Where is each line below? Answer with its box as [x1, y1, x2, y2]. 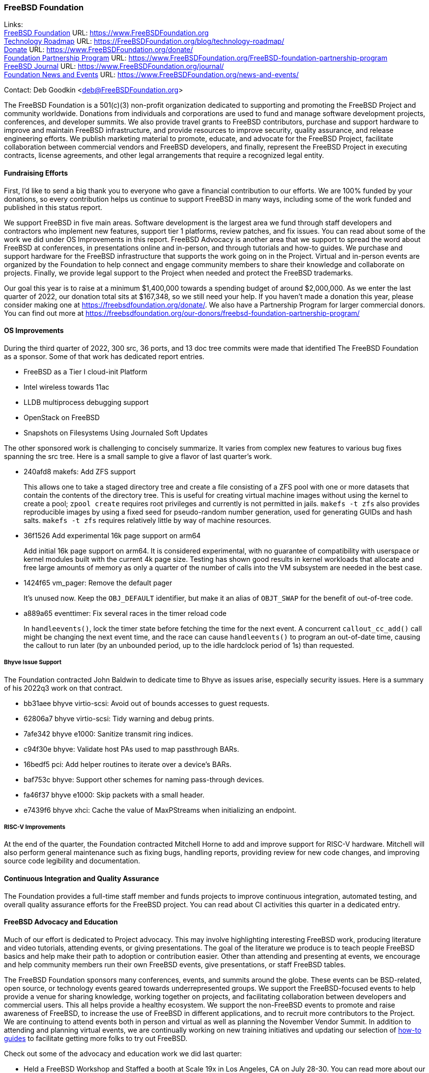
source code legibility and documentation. [4, 857, 140, 865]
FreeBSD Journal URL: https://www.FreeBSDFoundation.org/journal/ [4, 62, 224, 71]
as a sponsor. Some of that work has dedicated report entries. [4, 352, 204, 361]
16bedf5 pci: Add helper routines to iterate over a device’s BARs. [24, 760, 232, 768]
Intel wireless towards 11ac [24, 382, 110, 391]
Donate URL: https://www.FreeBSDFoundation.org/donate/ [4, 45, 193, 54]
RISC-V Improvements [4, 823, 65, 830]
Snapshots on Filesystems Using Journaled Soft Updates [24, 428, 208, 437]
